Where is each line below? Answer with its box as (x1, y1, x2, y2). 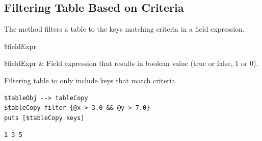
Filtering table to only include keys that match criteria (4, 75, 175, 85)
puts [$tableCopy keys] (4, 114, 85, 122)
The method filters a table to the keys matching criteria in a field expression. (4, 24, 245, 34)
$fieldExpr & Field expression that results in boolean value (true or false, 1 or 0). (4, 58, 258, 68)
